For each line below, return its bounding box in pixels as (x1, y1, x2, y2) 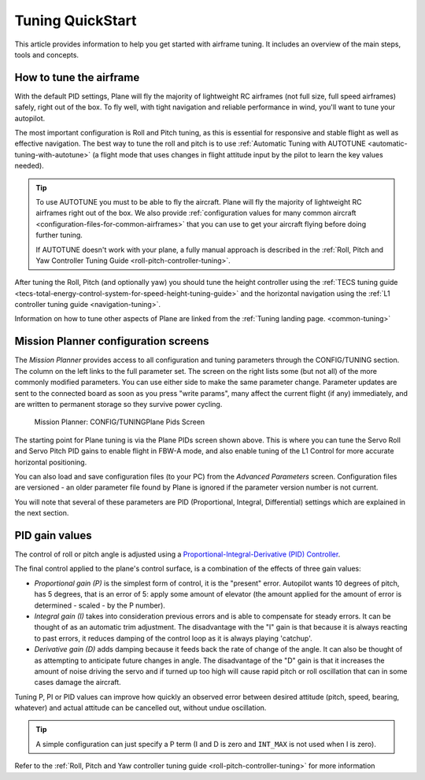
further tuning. (35, 231, 83, 240)
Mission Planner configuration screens (14, 335, 209, 348)
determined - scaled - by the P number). (34, 601, 165, 610)
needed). (14, 161, 45, 171)
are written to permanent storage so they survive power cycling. (14, 399, 223, 408)
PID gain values (14, 528, 92, 542)
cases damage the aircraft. (34, 678, 121, 687)
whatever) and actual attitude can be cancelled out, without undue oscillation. (14, 703, 267, 712)
